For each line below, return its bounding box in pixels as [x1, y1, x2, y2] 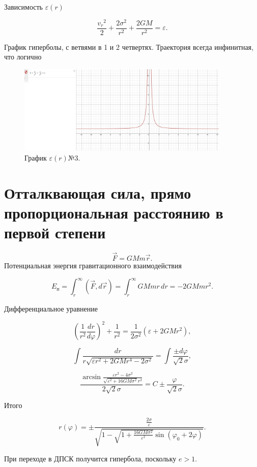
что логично [4, 51, 42, 62]
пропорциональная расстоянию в [4, 202, 223, 223]
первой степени [4, 222, 106, 242]
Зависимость [4, 2, 43, 12]
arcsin [82, 373, 101, 381]
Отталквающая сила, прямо [4, 182, 191, 203]
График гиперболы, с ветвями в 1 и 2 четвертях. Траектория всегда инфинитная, [4, 41, 253, 52]
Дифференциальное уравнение [4, 303, 98, 314]
